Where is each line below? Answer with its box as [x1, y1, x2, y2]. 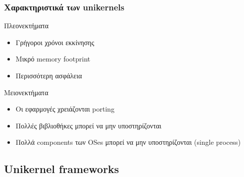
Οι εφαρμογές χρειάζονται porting [15, 104, 115, 114]
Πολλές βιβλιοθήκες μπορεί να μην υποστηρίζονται [15, 120, 162, 130]
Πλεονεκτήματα [4, 20, 49, 31]
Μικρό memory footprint [15, 54, 91, 64]
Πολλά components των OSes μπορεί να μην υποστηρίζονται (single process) [15, 137, 241, 147]
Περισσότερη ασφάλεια [15, 70, 82, 80]
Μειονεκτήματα [4, 87, 49, 97]
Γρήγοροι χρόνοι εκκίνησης [15, 37, 95, 47]
